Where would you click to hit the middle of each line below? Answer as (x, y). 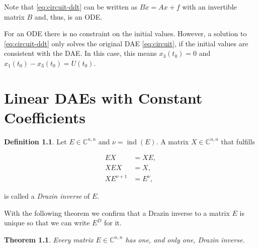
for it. (113, 223)
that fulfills (238, 141)
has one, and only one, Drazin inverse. (185, 239)
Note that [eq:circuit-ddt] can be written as (71, 7)
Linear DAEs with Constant (103, 97)
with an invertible (209, 7)
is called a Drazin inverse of (47, 196)
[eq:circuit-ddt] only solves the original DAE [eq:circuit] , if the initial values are (126, 43)
